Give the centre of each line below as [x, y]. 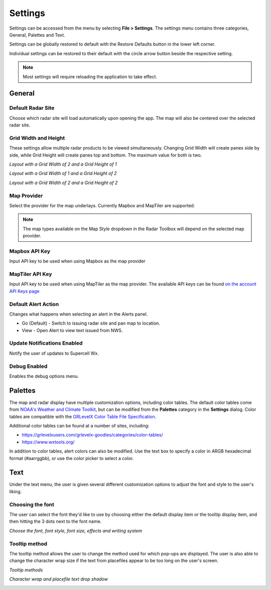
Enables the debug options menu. [44, 376]
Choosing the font [32, 504]
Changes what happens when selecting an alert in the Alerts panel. [79, 314]
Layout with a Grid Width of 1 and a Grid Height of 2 [63, 174]
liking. [16, 491]
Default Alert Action [34, 304]
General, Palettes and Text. [37, 35]
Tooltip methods [26, 570]
